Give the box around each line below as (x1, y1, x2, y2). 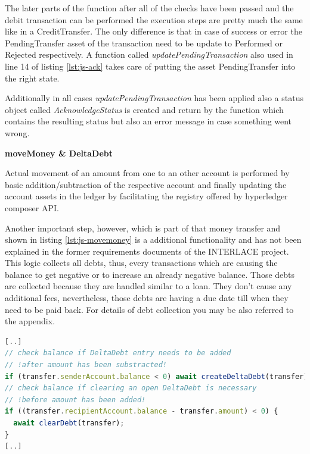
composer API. (5, 201, 59, 214)
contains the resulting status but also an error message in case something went (5, 115, 292, 127)
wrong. (5, 126, 30, 139)
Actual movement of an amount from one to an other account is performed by (5, 167, 290, 179)
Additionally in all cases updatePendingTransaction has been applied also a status (5, 92, 303, 104)
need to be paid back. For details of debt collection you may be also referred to (5, 303, 294, 315)
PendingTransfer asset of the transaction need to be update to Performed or (5, 36, 283, 49)
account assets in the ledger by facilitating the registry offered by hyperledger (5, 190, 288, 202)
